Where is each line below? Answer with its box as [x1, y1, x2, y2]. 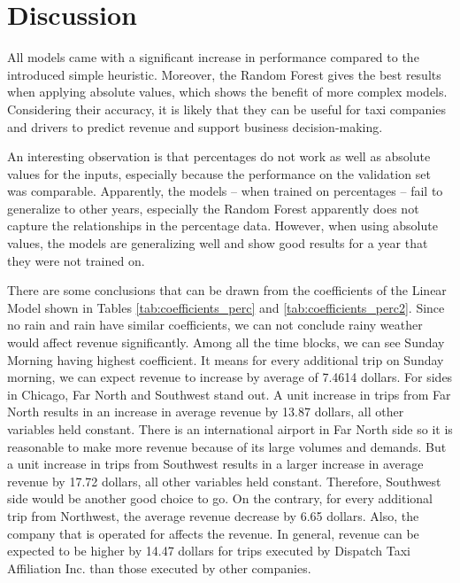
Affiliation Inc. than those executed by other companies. [7, 558, 311, 577]
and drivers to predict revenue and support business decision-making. [7, 117, 383, 136]
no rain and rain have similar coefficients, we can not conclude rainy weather [7, 315, 423, 334]
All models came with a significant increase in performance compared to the [7, 48, 419, 66]
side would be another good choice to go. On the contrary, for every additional [7, 489, 433, 508]
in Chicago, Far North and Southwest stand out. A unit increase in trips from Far [7, 385, 451, 403]
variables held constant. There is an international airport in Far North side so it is [7, 420, 453, 438]
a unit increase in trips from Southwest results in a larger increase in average [7, 455, 424, 473]
